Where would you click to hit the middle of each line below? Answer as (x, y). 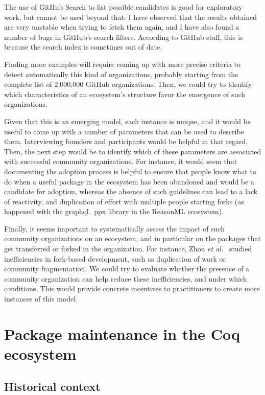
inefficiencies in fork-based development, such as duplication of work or (115, 258)
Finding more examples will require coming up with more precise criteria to (122, 64)
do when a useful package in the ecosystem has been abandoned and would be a (129, 181)
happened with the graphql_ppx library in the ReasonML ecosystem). (114, 211)
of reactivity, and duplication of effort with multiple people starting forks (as (124, 201)
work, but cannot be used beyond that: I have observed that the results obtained (131, 17)
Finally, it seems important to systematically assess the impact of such (115, 228)
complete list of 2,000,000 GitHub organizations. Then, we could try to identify (128, 84)
